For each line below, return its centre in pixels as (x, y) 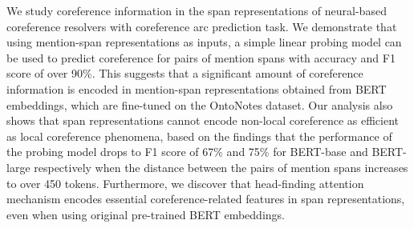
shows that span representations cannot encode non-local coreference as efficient (203, 120)
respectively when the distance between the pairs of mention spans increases (221, 167)
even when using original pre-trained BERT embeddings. (146, 214)
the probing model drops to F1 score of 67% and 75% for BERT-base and (187, 152)
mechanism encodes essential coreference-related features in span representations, (206, 199)
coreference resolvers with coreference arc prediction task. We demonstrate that (202, 26)
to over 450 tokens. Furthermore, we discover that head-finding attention (185, 183)
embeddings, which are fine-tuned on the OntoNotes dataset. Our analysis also (200, 104)
